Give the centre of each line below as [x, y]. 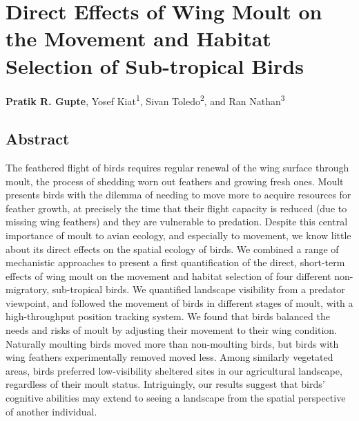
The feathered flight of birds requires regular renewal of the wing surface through [177, 167]
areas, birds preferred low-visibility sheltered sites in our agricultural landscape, [174, 370]
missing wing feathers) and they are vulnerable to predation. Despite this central [177, 222]
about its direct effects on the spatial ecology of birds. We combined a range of [172, 249]
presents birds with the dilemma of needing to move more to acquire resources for [178, 195]
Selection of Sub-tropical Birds [155, 65]
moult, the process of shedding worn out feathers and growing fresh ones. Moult [175, 181]
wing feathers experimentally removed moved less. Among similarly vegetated [169, 357]
